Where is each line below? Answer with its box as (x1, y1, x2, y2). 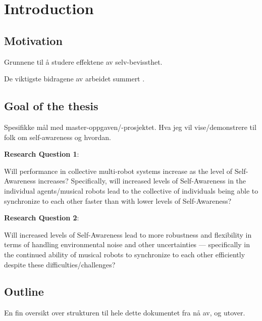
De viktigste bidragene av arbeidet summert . (4, 73, 145, 84)
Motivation (4, 32, 63, 48)
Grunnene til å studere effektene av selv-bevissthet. (4, 56, 163, 67)
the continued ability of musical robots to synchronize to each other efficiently (4, 249, 245, 259)
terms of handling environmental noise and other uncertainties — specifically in (4, 239, 250, 250)
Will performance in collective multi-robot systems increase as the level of (4, 165, 232, 176)
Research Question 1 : (4, 149, 79, 159)
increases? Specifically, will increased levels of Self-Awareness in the (38, 175, 246, 186)
